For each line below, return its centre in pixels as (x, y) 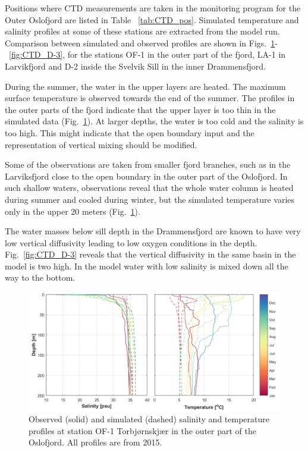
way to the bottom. (40, 277)
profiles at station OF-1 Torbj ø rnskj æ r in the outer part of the (142, 430)
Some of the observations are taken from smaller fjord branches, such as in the (148, 164)
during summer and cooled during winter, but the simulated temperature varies (150, 199)
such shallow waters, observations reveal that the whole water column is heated (149, 188)
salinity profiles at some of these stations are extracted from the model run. (142, 31)
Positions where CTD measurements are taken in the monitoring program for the (153, 8)
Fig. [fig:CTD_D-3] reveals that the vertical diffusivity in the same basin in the (150, 254)
